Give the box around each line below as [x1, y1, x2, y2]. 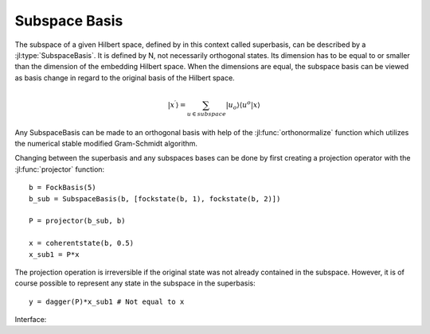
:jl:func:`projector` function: [14, 164, 105, 174]
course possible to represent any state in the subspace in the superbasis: [14, 278, 256, 288]
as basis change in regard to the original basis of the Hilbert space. [14, 72, 235, 83]
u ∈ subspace [186, 110, 226, 118]
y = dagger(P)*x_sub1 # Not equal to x [29, 297, 185, 306]
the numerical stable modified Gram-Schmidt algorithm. [14, 139, 198, 149]
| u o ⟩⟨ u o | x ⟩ [225, 99, 260, 111]
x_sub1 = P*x [29, 250, 80, 258]
